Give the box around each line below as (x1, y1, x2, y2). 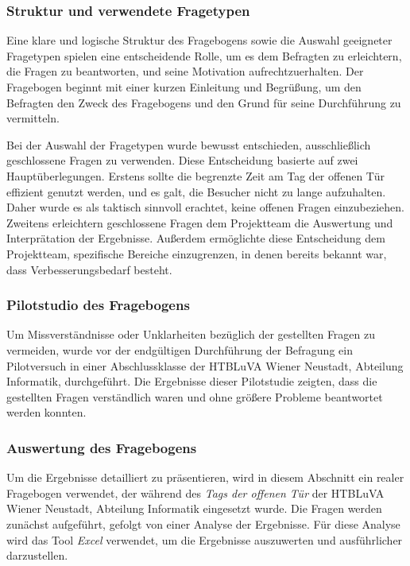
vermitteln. (6, 110, 60, 126)
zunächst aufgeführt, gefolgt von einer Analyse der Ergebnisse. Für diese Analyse (6, 515, 400, 532)
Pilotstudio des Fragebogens (6, 295, 190, 315)
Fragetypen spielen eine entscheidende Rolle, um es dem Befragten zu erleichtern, (6, 47, 402, 64)
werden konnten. (6, 404, 87, 421)
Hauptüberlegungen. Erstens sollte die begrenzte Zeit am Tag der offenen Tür (6, 167, 385, 184)
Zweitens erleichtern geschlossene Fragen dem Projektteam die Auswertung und (6, 214, 393, 231)
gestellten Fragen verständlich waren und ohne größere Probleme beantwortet (6, 388, 383, 405)
